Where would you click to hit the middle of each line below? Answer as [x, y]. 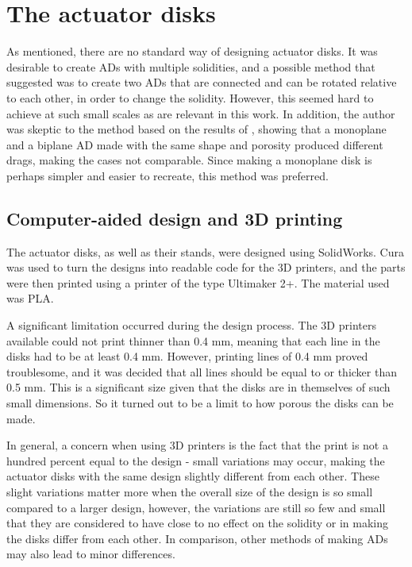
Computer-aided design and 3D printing [175, 218]
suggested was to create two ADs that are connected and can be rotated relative [202, 82]
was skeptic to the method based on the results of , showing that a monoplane [196, 129]
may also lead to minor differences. [91, 554]
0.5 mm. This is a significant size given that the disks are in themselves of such [198, 387]
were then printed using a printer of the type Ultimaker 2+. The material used [198, 282]
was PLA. [30, 298]
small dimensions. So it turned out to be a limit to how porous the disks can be [200, 403]
